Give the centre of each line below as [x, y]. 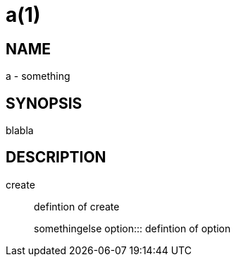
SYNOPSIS [44, 103]
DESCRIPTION [56, 157]
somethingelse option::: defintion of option [132, 228]
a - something [38, 76]
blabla [20, 131]
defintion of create [77, 206]
